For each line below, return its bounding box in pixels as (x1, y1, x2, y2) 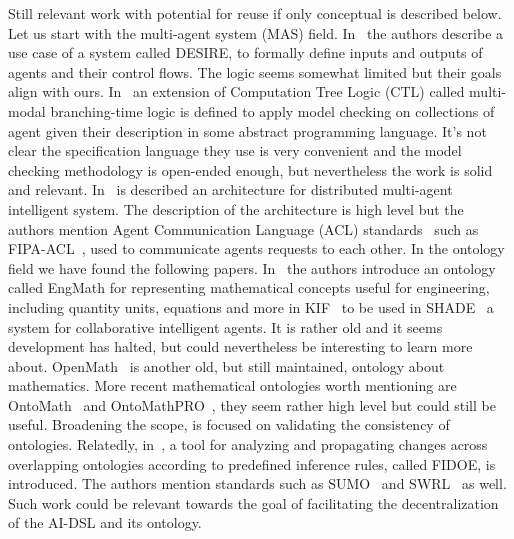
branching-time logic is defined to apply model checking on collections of (50, 100, 495, 121)
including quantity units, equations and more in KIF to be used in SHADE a (8, 296, 494, 317)
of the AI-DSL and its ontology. (8, 512, 202, 533)
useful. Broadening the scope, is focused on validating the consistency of (8, 414, 450, 435)
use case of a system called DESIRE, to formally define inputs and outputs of (8, 42, 483, 63)
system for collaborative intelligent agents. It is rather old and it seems (8, 316, 443, 337)
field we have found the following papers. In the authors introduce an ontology (8, 257, 496, 278)
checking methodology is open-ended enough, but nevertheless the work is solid (8, 159, 493, 180)
